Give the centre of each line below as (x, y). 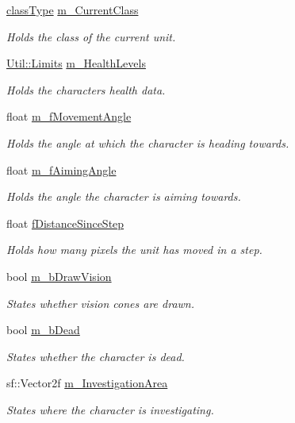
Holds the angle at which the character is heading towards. (148, 142)
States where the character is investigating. (110, 409)
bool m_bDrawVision (59, 276)
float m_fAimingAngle (61, 169)
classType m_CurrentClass (73, 10)
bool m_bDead (43, 330)
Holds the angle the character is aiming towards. (124, 196)
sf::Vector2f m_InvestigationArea (87, 383)
